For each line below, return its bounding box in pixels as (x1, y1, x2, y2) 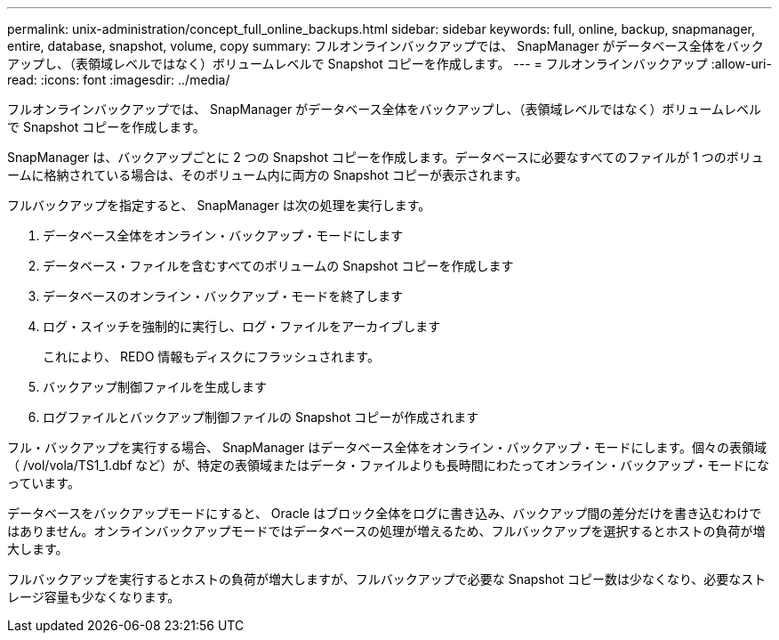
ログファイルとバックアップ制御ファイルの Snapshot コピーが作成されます (43, 409, 479, 425)
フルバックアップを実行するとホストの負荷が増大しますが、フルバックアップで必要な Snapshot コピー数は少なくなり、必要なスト (7, 571, 767, 587)
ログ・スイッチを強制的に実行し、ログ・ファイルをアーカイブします (43, 319, 441, 334)
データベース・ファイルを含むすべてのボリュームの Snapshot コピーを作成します (43, 258, 514, 273)
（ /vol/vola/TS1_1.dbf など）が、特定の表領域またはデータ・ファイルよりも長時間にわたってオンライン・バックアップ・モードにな (7, 458, 770, 473)
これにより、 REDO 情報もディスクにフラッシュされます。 (43, 349, 380, 364)
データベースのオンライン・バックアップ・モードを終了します (43, 288, 404, 304)
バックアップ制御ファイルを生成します (43, 379, 267, 394)
